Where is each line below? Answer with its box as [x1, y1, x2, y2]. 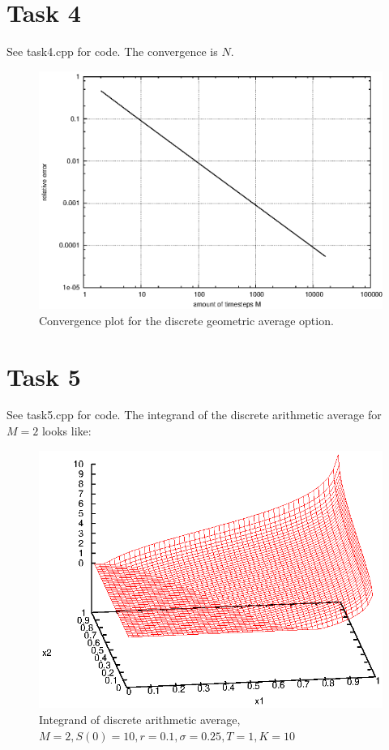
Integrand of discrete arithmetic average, [39, 711, 241, 728]
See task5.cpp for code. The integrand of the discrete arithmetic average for [6, 406, 382, 423]
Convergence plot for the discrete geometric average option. [39, 311, 334, 328]
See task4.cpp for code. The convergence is [6, 43, 218, 60]
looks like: [41, 422, 92, 439]
